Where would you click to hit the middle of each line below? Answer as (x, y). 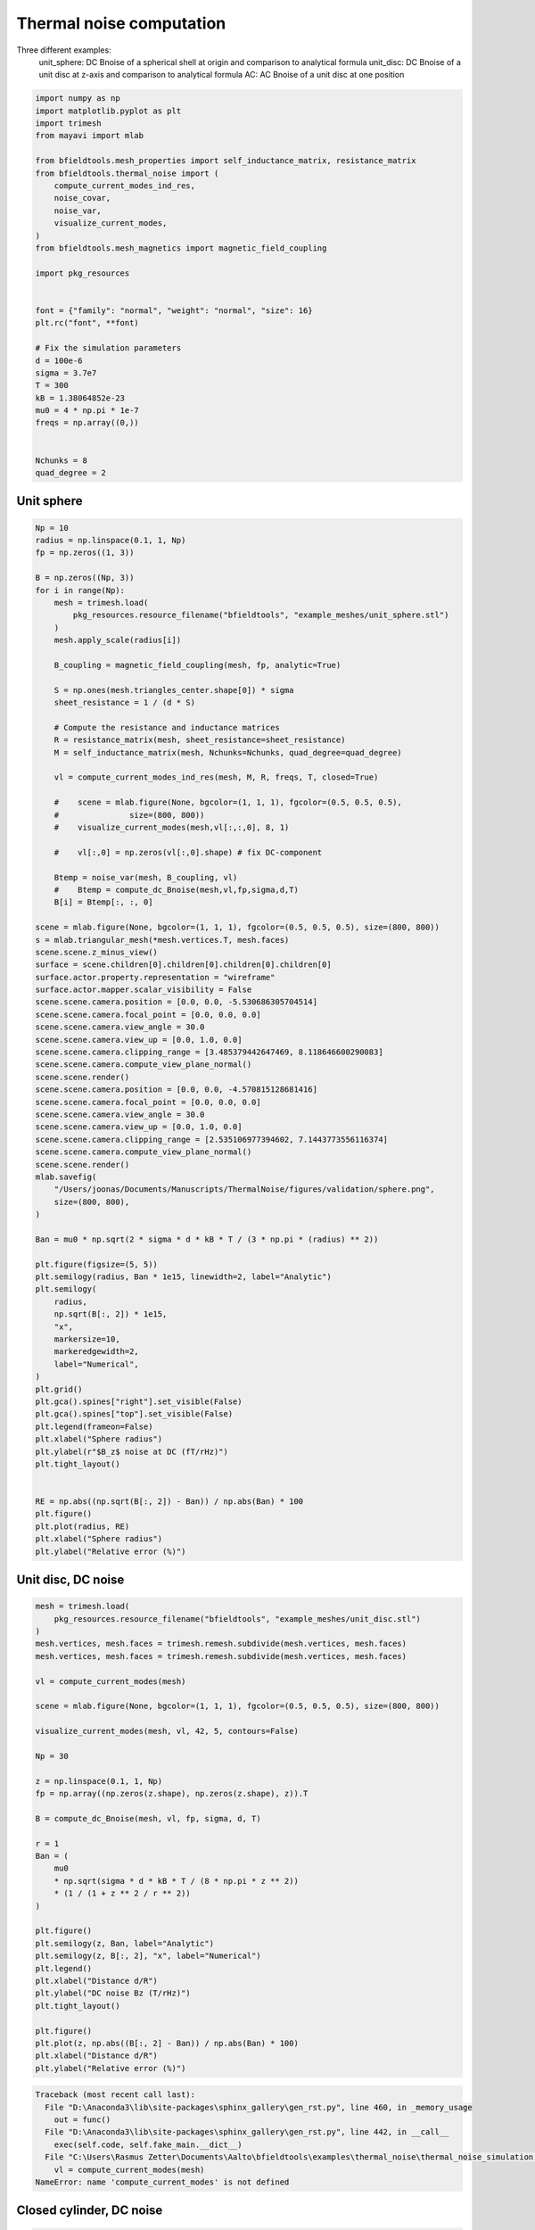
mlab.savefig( (66, 1177)
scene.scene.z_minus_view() (96, 952)
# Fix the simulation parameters (108, 348)
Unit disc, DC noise (70, 1580)
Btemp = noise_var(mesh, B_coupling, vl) (146, 877)
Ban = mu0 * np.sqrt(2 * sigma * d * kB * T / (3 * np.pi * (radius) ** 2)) (207, 1239)
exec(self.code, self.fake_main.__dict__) (148, 2144)
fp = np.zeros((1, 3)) (85, 553)
